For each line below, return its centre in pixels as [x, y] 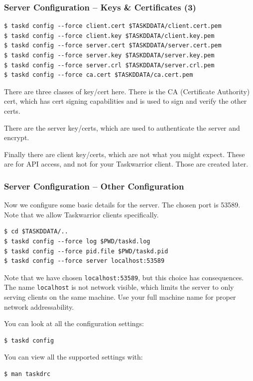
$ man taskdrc [27, 374]
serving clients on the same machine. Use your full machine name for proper [120, 297]
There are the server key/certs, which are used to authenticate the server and [122, 127]
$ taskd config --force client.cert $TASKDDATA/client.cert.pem [113, 26]
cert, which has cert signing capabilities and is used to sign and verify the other [126, 101]
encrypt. [17, 137]
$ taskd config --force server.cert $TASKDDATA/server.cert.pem [113, 46]
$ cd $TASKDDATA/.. [36, 232]
